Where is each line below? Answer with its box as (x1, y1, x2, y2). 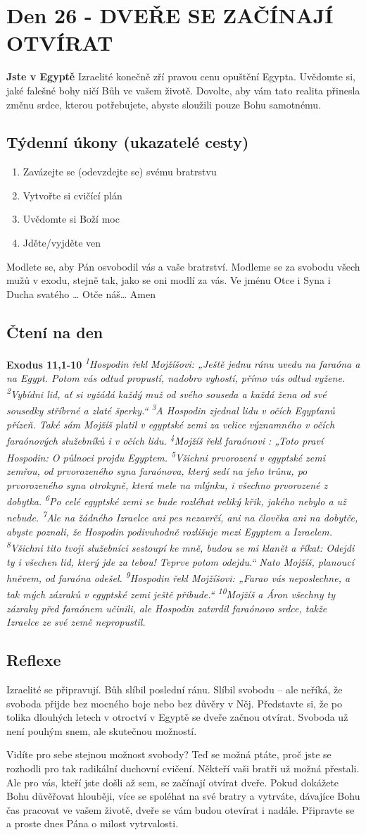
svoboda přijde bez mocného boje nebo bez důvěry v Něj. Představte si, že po (6, 695, 342, 710)
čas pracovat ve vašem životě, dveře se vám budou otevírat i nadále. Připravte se (6, 802, 355, 817)
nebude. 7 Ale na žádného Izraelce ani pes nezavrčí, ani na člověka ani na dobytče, (6, 508, 358, 525)
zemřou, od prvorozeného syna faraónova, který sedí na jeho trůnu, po (6, 464, 308, 478)
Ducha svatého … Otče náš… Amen (6, 286, 156, 301)
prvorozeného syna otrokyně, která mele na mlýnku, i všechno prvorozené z (6, 477, 328, 492)
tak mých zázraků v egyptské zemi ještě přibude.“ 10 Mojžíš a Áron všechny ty (6, 585, 336, 602)
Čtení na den (6, 321, 103, 342)
